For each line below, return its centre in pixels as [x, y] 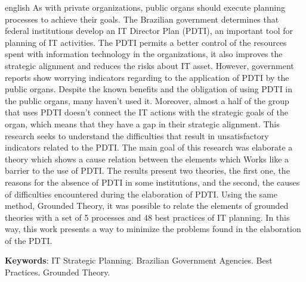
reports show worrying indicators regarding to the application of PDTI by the [147, 77]
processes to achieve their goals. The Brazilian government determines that [142, 19]
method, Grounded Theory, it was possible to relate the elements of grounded [147, 206]
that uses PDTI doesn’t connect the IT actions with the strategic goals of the [146, 112]
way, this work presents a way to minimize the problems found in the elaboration [153, 229]
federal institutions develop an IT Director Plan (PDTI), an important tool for [149, 31]
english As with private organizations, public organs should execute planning [145, 7]
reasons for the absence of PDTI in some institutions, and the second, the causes [152, 182]
